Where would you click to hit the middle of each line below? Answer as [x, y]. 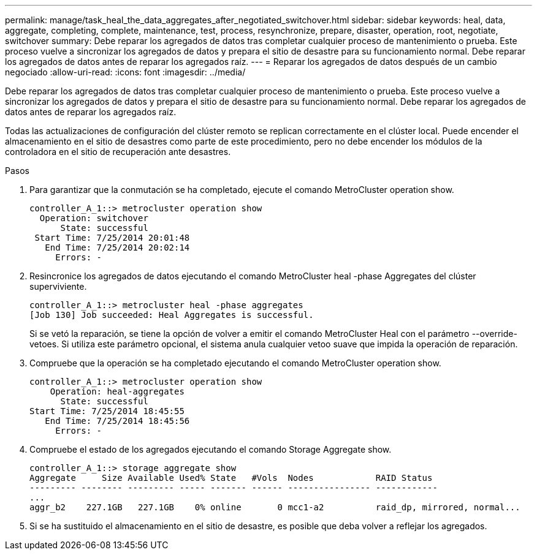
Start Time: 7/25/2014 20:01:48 [112, 238]
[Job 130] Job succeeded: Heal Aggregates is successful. [172, 315]
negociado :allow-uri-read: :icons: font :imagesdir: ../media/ [125, 72]
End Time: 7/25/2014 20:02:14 [117, 247]
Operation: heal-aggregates [117, 391]
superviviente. [58, 286]
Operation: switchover [94, 218]
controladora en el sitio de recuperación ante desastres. [118, 152]
